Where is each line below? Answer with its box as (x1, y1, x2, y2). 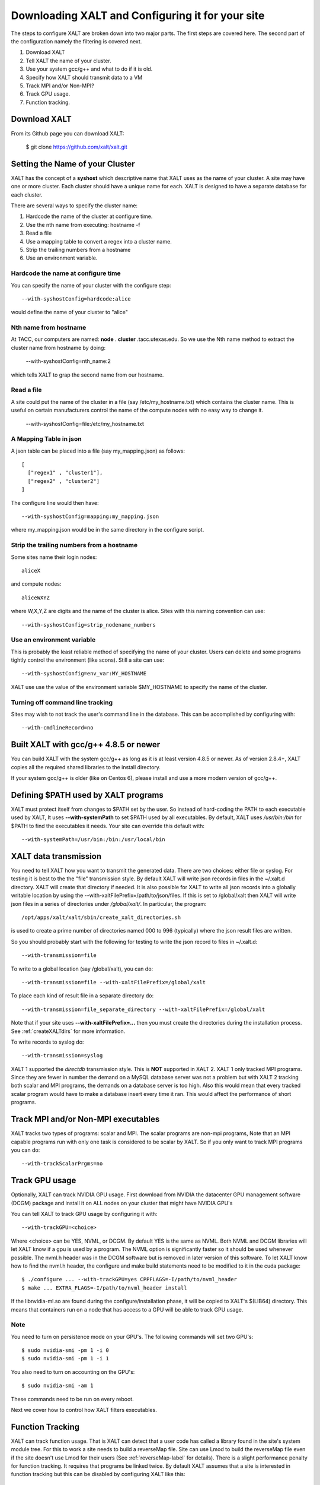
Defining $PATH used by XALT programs (11, 790, 164, 800)
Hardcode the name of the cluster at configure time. (25, 213, 153, 220)
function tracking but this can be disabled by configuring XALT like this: (11, 1471, 186, 1478)
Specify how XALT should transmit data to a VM (25, 74, 143, 81)
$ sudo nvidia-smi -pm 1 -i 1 (21, 1355, 110, 1362)
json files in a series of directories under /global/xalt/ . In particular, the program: (11, 900, 207, 907)
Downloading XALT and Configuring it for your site (11, 9, 265, 22)
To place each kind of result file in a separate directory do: (11, 992, 154, 999)
